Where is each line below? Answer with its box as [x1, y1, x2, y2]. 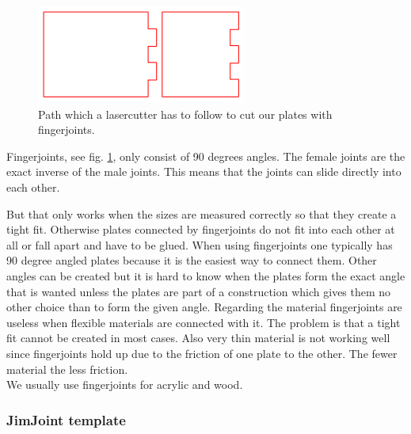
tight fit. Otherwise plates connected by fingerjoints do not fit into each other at [6, 221, 395, 238]
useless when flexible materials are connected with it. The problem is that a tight [6, 314, 401, 330]
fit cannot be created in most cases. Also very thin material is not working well [6, 329, 390, 346]
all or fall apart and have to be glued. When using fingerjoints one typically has [6, 236, 393, 253]
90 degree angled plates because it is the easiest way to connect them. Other [6, 252, 377, 268]
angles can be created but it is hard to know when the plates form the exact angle [6, 267, 405, 284]
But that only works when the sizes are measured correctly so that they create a [6, 205, 397, 222]
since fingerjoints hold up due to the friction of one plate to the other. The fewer [6, 345, 398, 361]
